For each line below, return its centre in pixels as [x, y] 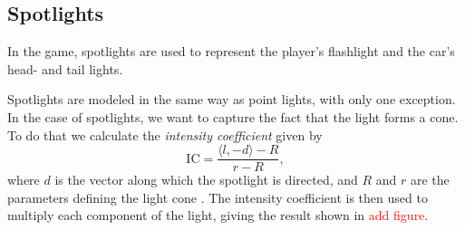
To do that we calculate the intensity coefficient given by [165, 134]
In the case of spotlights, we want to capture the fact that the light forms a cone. [233, 116]
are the [430, 180]
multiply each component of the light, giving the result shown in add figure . [218, 215]
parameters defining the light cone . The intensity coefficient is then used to [218, 197]
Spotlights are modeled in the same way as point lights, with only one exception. [232, 99]
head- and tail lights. [65, 68]
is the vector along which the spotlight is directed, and [206, 180]
